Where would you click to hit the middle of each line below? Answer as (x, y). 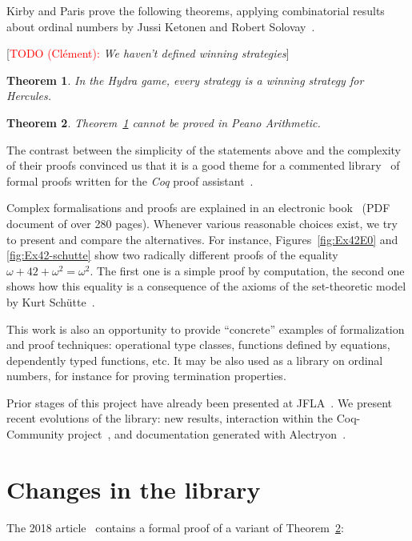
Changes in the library (134, 489)
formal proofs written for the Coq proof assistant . (130, 180)
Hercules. (29, 96)
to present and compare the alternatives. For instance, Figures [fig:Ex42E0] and (202, 239)
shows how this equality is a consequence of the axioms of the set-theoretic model (206, 286)
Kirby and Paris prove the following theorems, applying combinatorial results (196, 10)
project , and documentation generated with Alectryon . (207, 434)
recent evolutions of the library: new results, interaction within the (170, 418)
